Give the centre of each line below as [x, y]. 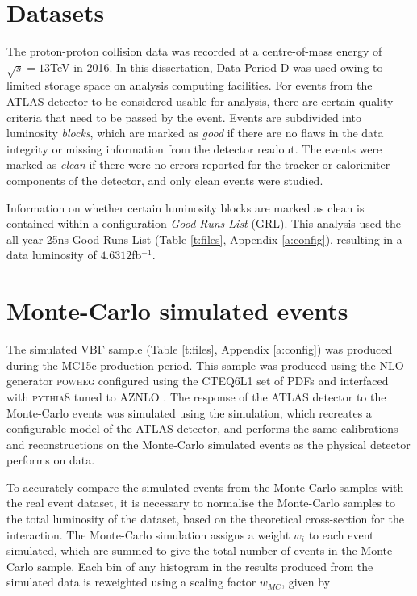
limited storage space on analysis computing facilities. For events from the [190, 85]
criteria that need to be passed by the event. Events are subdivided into [184, 117]
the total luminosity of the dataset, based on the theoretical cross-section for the [205, 519]
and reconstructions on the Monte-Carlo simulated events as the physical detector [208, 444]
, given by [306, 582]
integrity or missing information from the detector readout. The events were [194, 148]
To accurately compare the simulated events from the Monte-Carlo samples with [205, 487]
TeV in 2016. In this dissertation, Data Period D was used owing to [217, 67]
